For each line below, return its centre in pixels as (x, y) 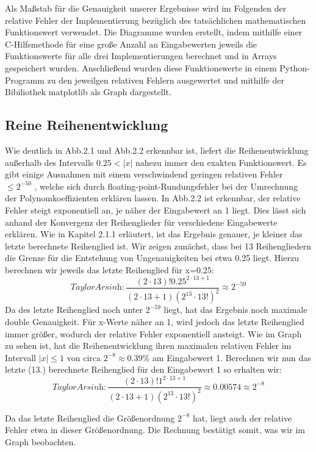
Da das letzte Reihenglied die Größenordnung (90, 418)
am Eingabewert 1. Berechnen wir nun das (232, 357)
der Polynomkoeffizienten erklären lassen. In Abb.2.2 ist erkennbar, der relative (153, 198)
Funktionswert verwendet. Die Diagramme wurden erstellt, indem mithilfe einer (154, 32)
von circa (84, 357)
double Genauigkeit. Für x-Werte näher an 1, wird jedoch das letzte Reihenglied (155, 321)
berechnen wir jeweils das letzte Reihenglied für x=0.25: (110, 269)
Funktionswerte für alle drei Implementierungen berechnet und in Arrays (141, 56)
